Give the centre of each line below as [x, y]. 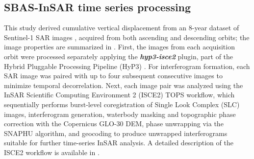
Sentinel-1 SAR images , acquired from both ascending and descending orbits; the [127, 37]
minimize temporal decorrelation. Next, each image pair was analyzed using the [124, 85]
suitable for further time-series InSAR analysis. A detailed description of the [119, 143]
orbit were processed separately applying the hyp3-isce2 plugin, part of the [119, 56]
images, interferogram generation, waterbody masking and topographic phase [120, 114]
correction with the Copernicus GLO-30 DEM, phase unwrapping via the [114, 124]
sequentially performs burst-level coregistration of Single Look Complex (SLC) [122, 104]
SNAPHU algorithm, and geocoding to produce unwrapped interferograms [116, 133]
